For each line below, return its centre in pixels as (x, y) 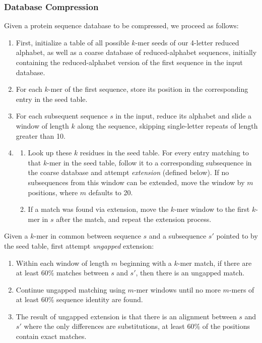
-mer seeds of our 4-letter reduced (187, 42)
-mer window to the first (212, 209)
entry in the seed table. (52, 99)
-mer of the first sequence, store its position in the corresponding (148, 89)
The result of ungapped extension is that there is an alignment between (126, 316)
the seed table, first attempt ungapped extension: (79, 245)
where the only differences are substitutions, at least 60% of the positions (137, 326)
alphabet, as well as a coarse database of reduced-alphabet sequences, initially (136, 52)
